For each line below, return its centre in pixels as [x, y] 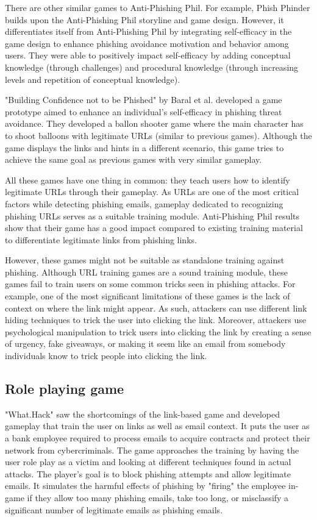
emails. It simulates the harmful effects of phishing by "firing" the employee [145, 486]
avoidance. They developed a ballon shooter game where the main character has [154, 123]
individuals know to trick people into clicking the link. [106, 356]
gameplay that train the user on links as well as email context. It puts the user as [157, 426]
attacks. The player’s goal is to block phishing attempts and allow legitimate [148, 473]
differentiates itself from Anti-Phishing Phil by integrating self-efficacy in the [148, 31]
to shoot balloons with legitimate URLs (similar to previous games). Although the [158, 135]
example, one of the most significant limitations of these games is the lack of [148, 296]
